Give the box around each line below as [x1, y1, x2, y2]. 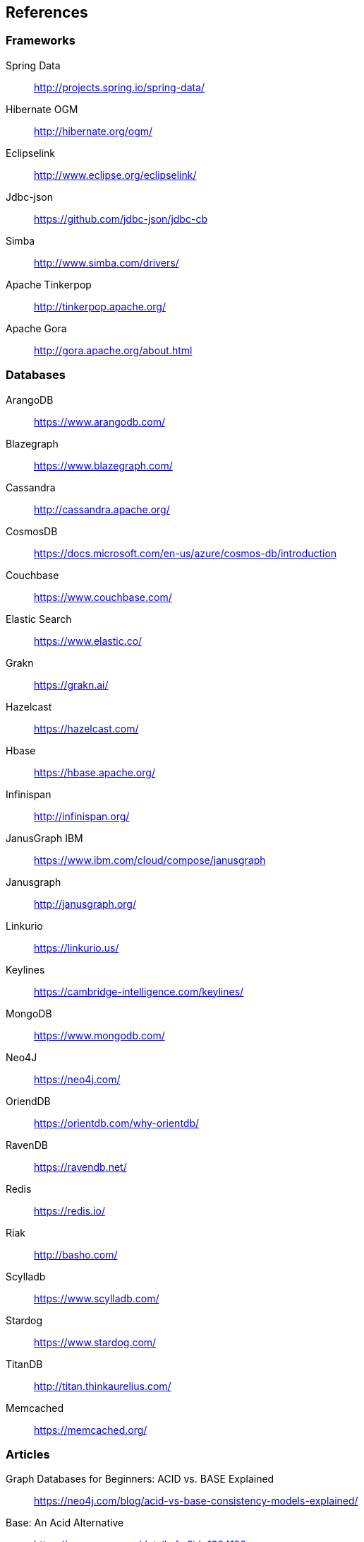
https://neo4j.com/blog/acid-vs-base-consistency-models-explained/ [34, 1495, 358, 1507]
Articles [6, 1447, 50, 1461]
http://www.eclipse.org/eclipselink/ [34, 168, 197, 181]
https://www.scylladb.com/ [34, 1292, 159, 1304]
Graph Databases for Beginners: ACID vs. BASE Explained [6, 1473, 274, 1485]
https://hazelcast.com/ [34, 722, 139, 735]
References [6, 4, 88, 21]
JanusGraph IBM [6, 831, 83, 844]
